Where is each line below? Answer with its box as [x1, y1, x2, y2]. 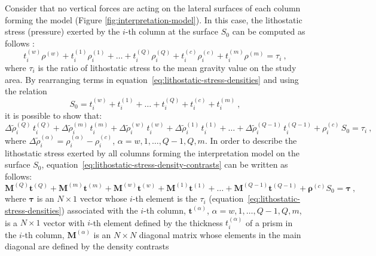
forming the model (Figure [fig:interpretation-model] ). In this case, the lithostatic [5, 13, 302, 26]
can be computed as [232, 25, 305, 38]
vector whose [80, 192, 127, 205]
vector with [43, 216, 85, 229]
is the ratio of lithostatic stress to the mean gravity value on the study [38, 61, 296, 73]
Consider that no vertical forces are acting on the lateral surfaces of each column [5, 2, 301, 14]
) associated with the [61, 203, 138, 216]
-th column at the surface [125, 25, 219, 38]
